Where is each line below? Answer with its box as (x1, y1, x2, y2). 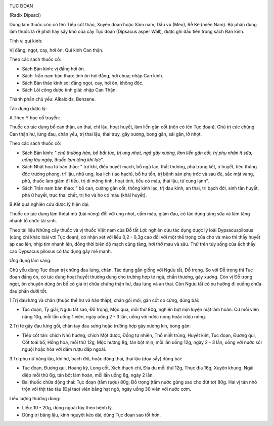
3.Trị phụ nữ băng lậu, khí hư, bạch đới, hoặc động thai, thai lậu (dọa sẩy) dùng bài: (9, 355, 183, 361)
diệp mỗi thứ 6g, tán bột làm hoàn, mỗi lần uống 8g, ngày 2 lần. (22, 372, 154, 378)
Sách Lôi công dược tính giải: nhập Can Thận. (22, 86, 117, 93)
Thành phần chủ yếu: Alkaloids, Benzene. (9, 96, 96, 102)
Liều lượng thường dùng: (9, 395, 61, 401)
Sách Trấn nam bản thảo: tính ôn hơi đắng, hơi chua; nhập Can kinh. (22, 73, 164, 79)
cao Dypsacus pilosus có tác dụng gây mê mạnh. (9, 248, 112, 254)
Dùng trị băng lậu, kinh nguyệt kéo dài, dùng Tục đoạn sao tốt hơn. (22, 412, 161, 418)
